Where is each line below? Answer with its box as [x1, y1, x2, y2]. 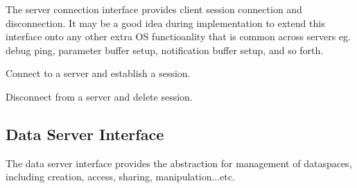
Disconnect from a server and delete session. [6, 89, 193, 103]
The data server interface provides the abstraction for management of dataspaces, [6, 155, 352, 170]
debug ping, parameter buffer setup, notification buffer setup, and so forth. [6, 42, 324, 57]
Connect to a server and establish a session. [6, 66, 191, 80]
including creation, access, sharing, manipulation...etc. [6, 169, 235, 184]
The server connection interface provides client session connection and [6, 2, 302, 16]
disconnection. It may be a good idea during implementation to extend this [6, 15, 325, 30]
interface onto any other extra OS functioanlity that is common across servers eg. [6, 29, 351, 44]
